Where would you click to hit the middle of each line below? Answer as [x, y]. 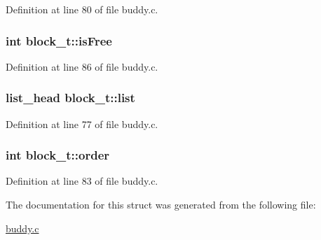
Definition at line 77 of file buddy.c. [82, 123]
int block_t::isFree [59, 40]
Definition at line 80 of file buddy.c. [82, 9]
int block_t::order [58, 155]
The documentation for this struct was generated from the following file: [161, 205]
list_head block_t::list [70, 98]
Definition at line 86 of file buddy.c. [82, 66]
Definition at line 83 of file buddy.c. [82, 181]
